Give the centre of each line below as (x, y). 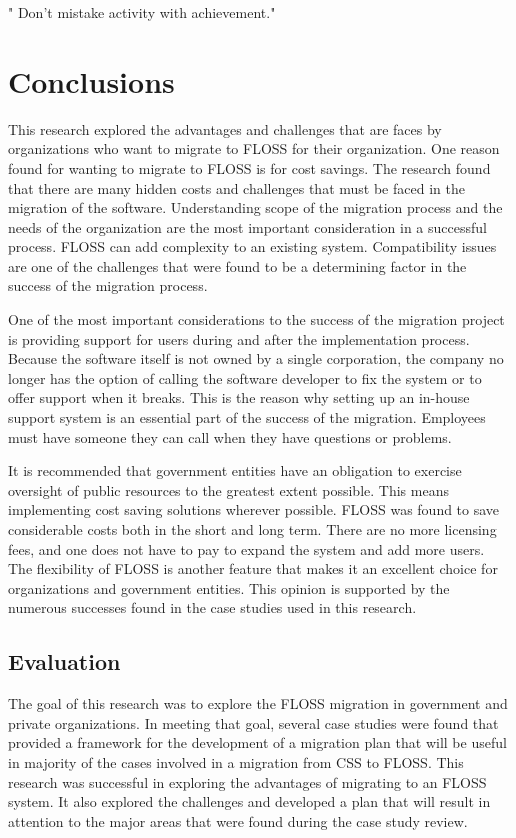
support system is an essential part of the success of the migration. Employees (247, 417)
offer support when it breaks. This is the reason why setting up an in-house (239, 397)
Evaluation (64, 661)
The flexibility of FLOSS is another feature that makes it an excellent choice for (253, 568)
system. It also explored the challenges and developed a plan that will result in (249, 801)
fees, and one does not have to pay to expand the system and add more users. (246, 548)
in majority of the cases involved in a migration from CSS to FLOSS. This (236, 761)
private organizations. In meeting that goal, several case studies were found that (253, 722)
